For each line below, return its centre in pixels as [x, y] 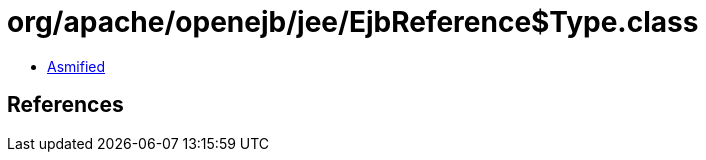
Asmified [76, 66]
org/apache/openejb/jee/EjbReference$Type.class [353, 22]
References [65, 105]
